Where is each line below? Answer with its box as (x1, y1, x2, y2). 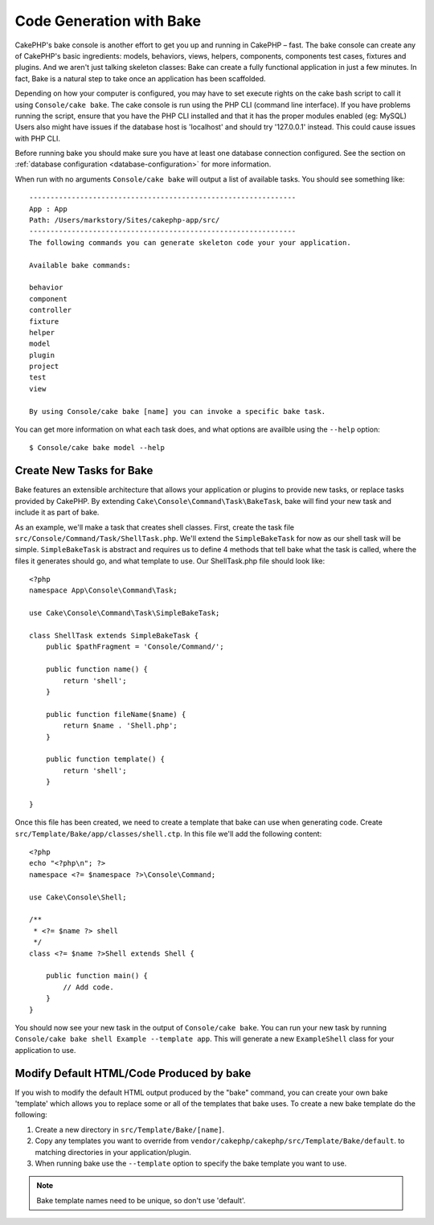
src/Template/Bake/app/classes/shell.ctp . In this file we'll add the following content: (14, 829, 322, 838)
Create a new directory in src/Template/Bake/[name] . (35, 1125, 225, 1134)
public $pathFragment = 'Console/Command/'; (45, 642, 224, 651)
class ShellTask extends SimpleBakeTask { (29, 631, 199, 641)
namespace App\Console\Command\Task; (29, 586, 178, 595)
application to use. (14, 1045, 76, 1055)
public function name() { (45, 665, 149, 674)
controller (29, 305, 72, 315)
